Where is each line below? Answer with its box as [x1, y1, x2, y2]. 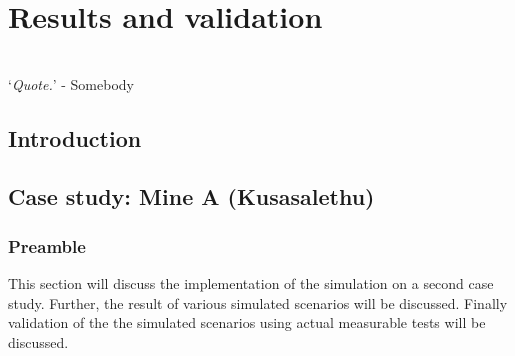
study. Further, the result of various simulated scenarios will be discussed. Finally [8, 292, 508, 313]
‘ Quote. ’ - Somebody [8, 73, 134, 94]
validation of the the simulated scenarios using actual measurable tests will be [8, 312, 486, 333]
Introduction [8, 122, 142, 153]
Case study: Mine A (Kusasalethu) [8, 181, 375, 212]
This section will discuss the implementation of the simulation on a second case [8, 273, 494, 294]
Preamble [8, 233, 86, 258]
